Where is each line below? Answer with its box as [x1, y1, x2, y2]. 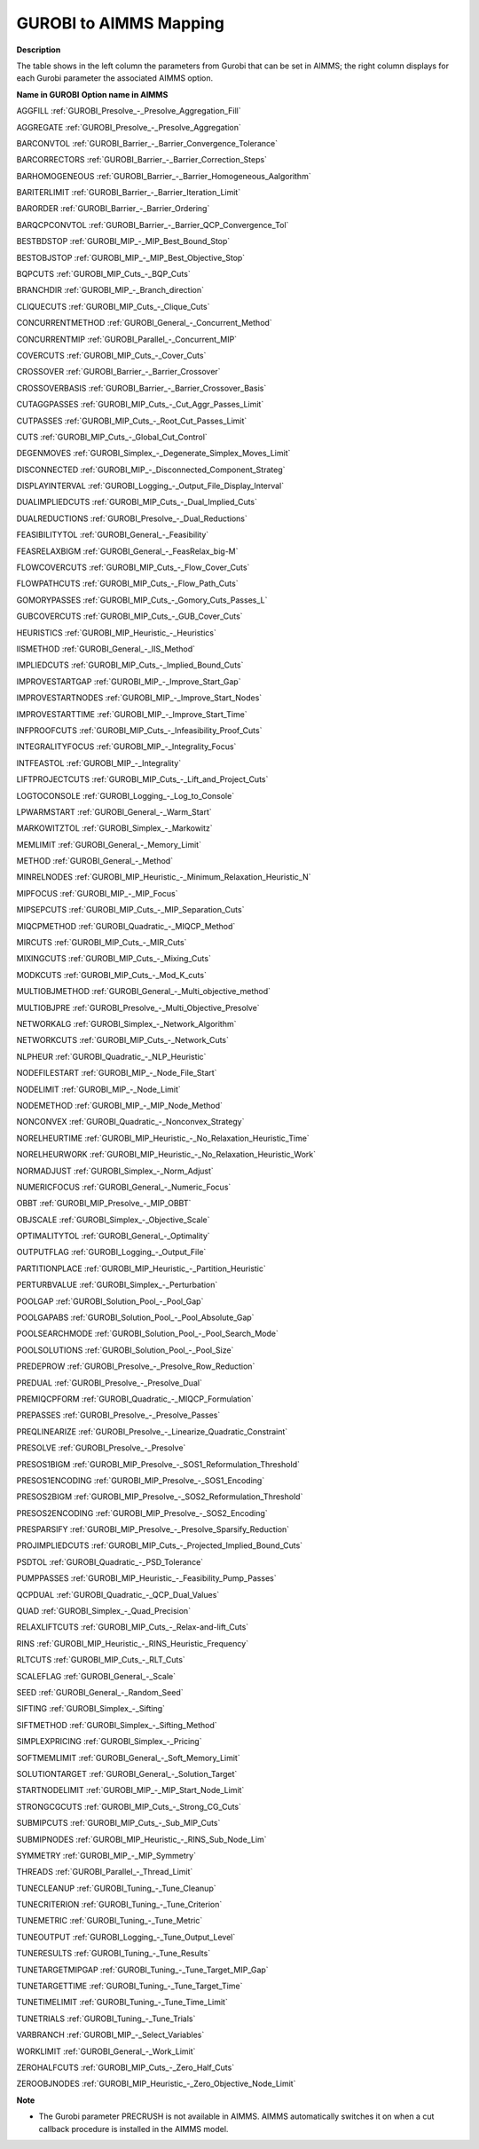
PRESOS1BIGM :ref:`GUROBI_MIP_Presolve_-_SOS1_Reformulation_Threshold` [16, 1458, 301, 1469]
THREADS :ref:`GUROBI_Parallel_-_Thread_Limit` [16, 1867, 193, 1877]
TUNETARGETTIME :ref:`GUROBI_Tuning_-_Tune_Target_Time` [16, 1980, 243, 1992]
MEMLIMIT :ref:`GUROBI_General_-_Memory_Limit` [16, 839, 201, 849]
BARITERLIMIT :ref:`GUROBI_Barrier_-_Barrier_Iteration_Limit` [16, 187, 241, 198]
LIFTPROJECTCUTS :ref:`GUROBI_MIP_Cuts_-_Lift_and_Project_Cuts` [16, 774, 269, 785]
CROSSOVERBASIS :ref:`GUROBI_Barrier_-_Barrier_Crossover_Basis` [16, 383, 267, 393]
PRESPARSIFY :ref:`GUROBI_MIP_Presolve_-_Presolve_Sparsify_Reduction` [16, 1524, 290, 1535]
